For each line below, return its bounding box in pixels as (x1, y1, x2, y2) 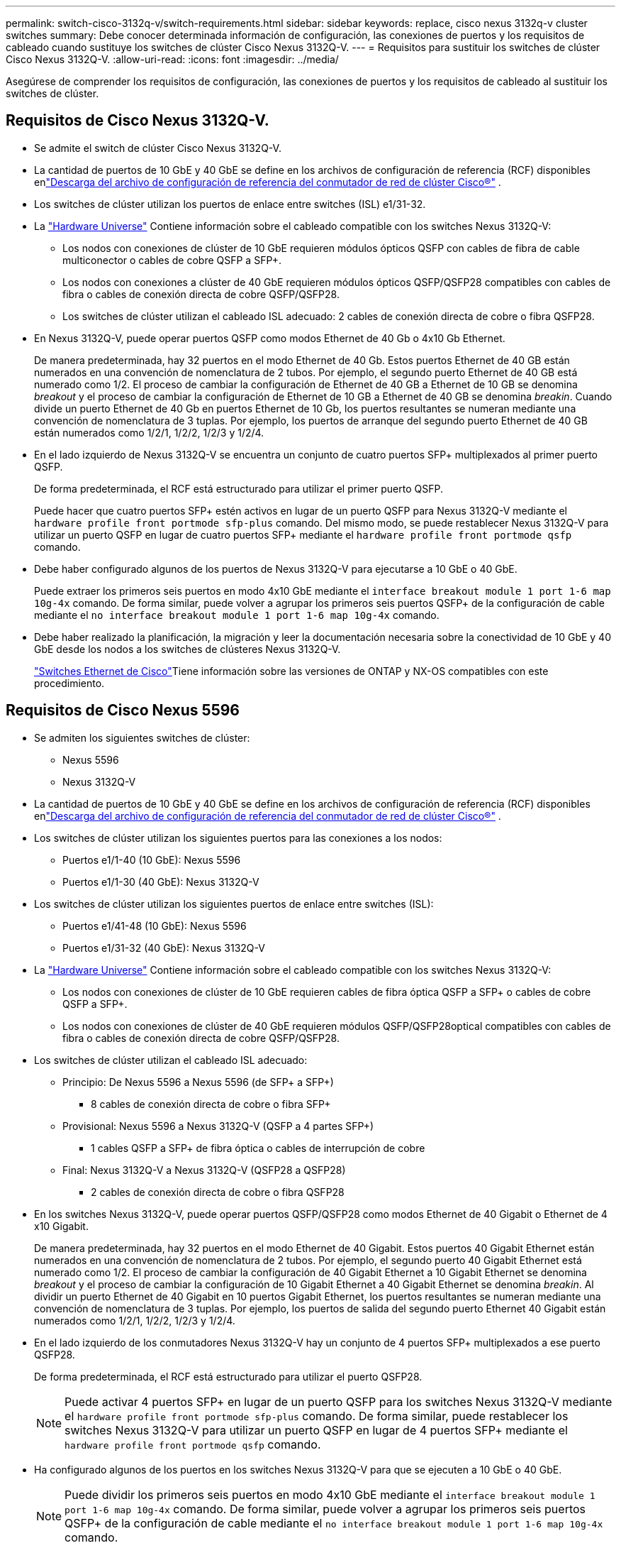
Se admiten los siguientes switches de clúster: (34, 731, 250, 744)
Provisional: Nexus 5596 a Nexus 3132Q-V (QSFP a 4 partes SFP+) (62, 1119, 374, 1132)
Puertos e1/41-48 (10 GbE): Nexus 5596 (62, 919, 247, 932)
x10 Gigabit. (34, 1219, 89, 1232)
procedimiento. (34, 676, 105, 689)
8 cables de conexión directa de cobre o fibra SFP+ (91, 1097, 331, 1110)
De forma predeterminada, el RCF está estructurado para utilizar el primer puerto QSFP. (34, 482, 443, 495)
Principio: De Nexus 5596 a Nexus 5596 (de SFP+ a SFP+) (62, 1075, 334, 1088)
